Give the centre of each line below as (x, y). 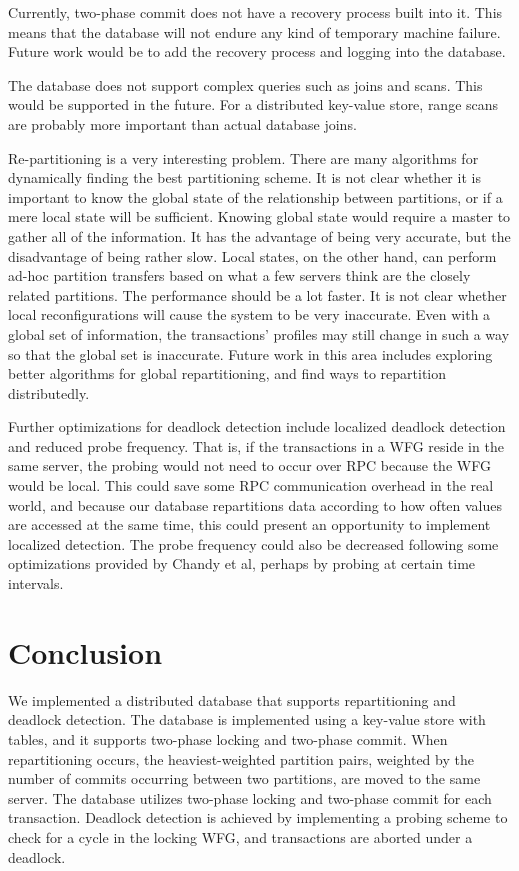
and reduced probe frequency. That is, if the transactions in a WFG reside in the (256, 445)
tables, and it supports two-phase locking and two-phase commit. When (228, 738)
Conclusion (85, 651)
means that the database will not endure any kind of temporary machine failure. (254, 31)
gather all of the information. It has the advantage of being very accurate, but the (259, 235)
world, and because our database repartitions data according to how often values (255, 504)
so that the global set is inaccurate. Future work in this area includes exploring (250, 353)
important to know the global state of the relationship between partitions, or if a (255, 196)
